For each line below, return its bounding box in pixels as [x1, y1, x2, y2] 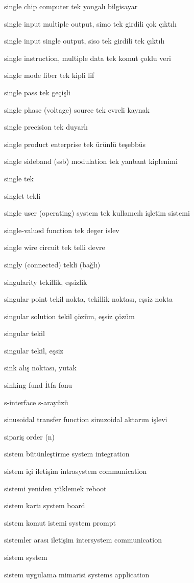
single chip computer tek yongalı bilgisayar [4, 1, 138, 11]
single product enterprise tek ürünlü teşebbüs [4, 138, 145, 149]
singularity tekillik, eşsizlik [4, 276, 87, 287]
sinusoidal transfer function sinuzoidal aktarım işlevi [4, 414, 167, 425]
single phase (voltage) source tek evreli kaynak [4, 104, 150, 115]
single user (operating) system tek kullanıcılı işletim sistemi [4, 207, 190, 218]
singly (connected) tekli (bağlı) [4, 259, 101, 269]
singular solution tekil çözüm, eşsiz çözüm [4, 310, 135, 321]
